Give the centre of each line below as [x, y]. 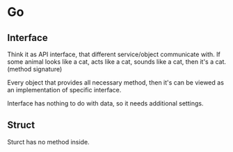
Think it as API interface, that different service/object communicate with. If [114, 54]
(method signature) [35, 69]
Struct [21, 125]
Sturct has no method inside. [48, 142]
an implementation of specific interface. [64, 90]
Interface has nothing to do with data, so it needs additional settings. [105, 103]
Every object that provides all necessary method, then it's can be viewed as [116, 83]
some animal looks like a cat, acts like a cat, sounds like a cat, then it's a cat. [117, 62]
